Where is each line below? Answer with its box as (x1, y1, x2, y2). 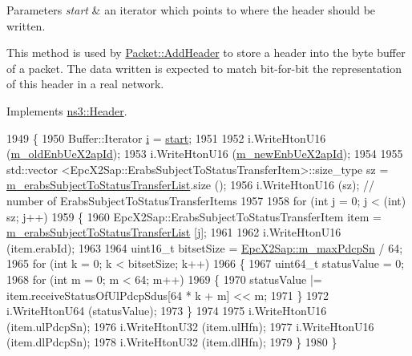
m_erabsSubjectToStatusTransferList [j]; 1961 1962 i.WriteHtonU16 (6, 224, 341, 241)
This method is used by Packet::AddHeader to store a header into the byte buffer (6, 44, 406, 61)
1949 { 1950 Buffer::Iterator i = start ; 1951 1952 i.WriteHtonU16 (6, 129, 326, 146)
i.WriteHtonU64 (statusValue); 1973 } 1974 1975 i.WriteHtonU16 (6, 302, 327, 319)
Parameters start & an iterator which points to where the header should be (6, 2, 376, 18)
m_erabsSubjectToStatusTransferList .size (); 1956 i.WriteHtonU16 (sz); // (6, 176, 374, 193)
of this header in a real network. (6, 75, 164, 92)
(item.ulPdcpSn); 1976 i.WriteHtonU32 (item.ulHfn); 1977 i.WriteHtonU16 (6, 318, 374, 334)
